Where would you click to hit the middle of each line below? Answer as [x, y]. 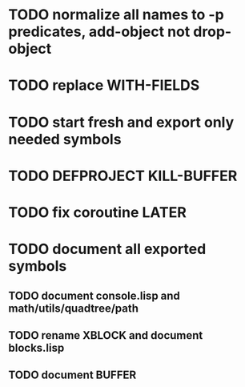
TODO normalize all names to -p [116, 15]
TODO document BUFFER [72, 375]
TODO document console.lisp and [94, 295]
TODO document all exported [107, 249]
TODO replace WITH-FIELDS [104, 85]
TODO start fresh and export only [121, 122]
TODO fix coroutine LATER [97, 212]
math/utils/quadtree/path [73, 308]
